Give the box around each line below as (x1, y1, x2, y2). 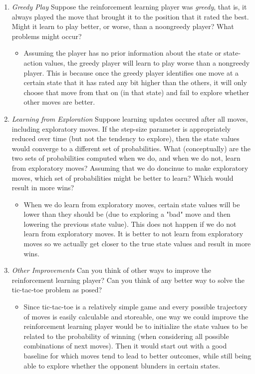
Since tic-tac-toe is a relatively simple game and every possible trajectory (23, 301, 248, 312)
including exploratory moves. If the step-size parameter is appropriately (11, 123, 231, 134)
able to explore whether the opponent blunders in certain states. (23, 360, 221, 370)
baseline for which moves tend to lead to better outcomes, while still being (23, 350, 252, 360)
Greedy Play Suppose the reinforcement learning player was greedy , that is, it (11, 2, 247, 12)
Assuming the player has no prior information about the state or (23, 48, 222, 58)
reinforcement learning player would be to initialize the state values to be (23, 321, 248, 331)
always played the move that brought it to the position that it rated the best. (11, 11, 249, 22)
